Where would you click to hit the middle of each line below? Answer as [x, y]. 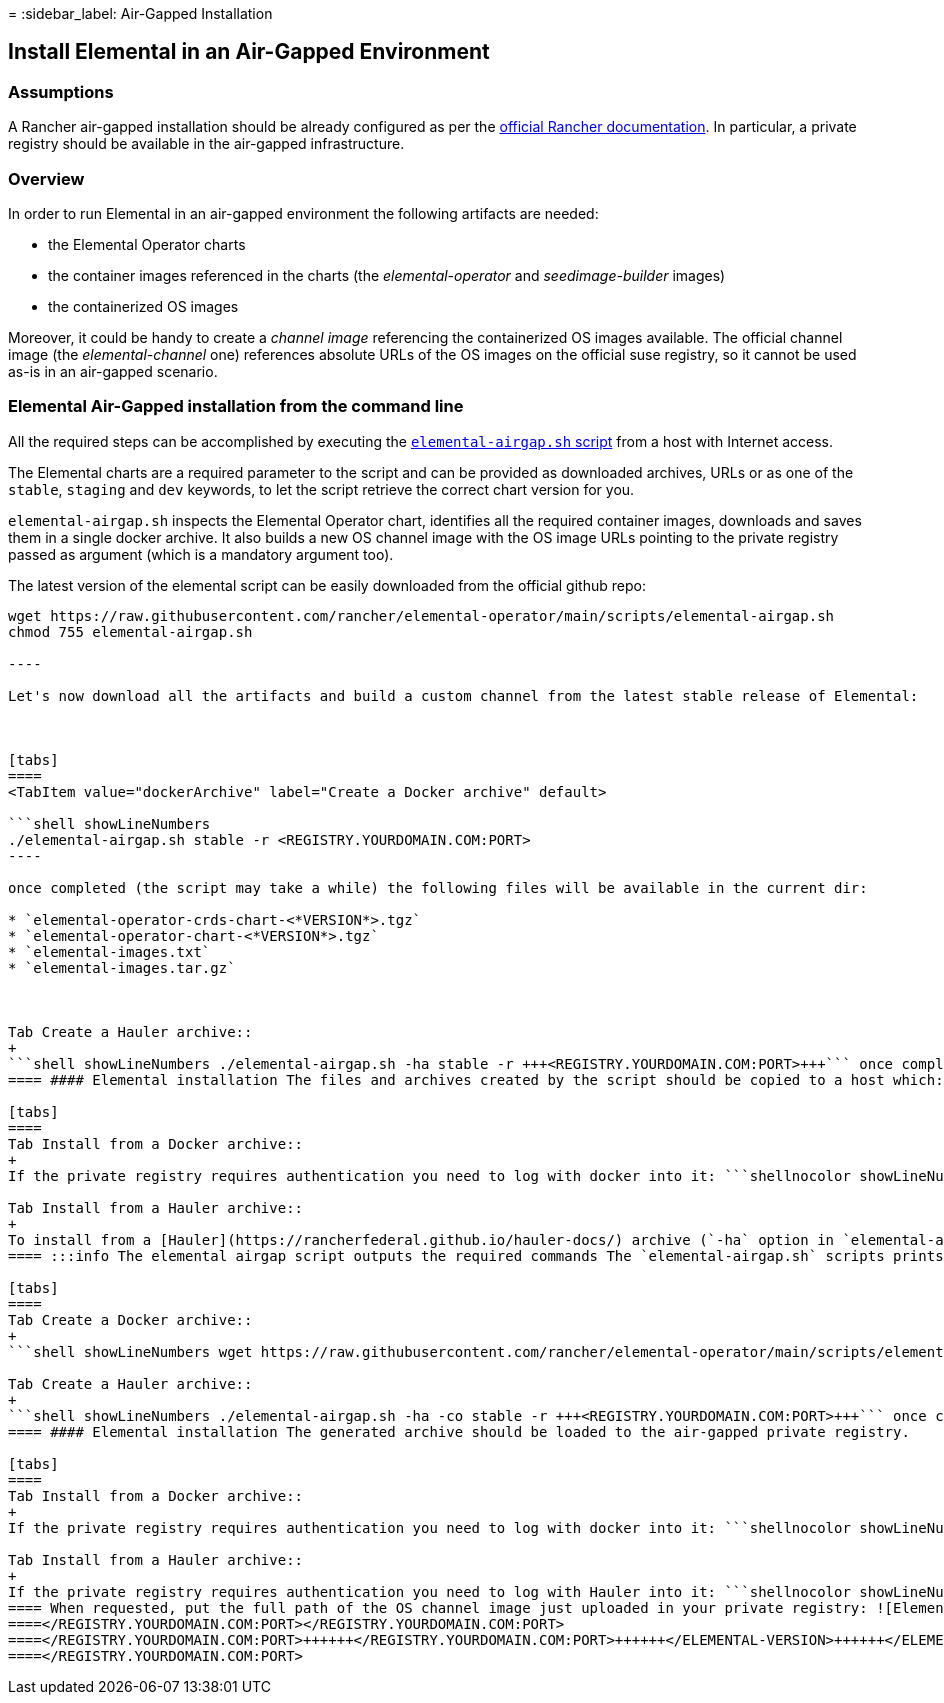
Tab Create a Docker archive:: [130, 1319]
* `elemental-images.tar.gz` [122, 967]
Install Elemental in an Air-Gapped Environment [249, 52]
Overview [46, 178]
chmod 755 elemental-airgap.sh [130, 631]
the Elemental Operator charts [147, 244]
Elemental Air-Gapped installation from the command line [236, 406]
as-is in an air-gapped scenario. [113, 371]
